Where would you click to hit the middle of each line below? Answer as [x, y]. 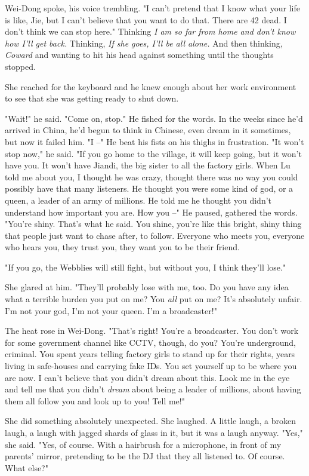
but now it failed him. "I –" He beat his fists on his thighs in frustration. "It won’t [154, 141]
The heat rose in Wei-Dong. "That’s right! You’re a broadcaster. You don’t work [152, 331]
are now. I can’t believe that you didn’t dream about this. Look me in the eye [147, 377]
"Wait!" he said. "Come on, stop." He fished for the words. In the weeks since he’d [154, 118]
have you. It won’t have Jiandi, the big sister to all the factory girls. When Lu [148, 165]
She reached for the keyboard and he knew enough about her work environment [151, 86]
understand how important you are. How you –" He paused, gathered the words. [151, 212]
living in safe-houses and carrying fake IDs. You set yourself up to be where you [151, 366]
